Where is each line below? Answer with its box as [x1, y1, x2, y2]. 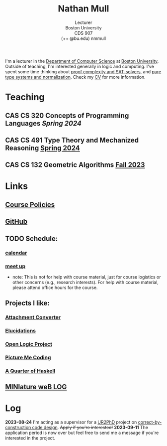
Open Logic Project [5, 341, 52, 348]
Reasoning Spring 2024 [5, 144, 81, 152]
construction [5, 425, 31, 431]
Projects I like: [5, 299, 50, 307]
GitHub [5, 217, 28, 226]
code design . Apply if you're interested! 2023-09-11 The [32, 425, 148, 431]
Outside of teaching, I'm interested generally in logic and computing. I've [5, 63, 154, 69]
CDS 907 [74, 30, 93, 36]
